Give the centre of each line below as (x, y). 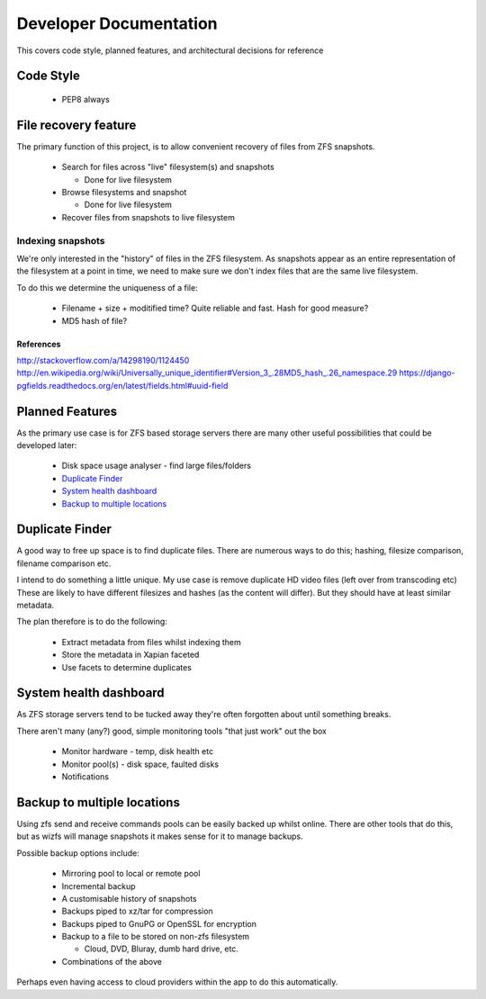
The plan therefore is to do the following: (92, 622)
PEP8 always (85, 99)
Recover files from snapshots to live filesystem (148, 217)
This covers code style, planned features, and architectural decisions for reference (170, 50)
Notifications (85, 777)
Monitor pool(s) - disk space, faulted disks (140, 764)
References (39, 344)
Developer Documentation (117, 23)
